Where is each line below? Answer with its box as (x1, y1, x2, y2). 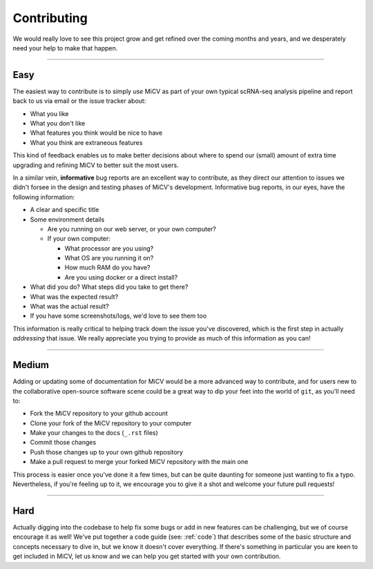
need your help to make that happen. (12, 44, 118, 52)
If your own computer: (47, 235, 111, 243)
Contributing (12, 10, 88, 26)
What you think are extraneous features (30, 138, 143, 146)
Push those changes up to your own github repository (30, 447, 183, 456)
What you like (30, 109, 69, 117)
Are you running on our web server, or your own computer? (47, 224, 217, 233)
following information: (12, 193, 75, 201)
